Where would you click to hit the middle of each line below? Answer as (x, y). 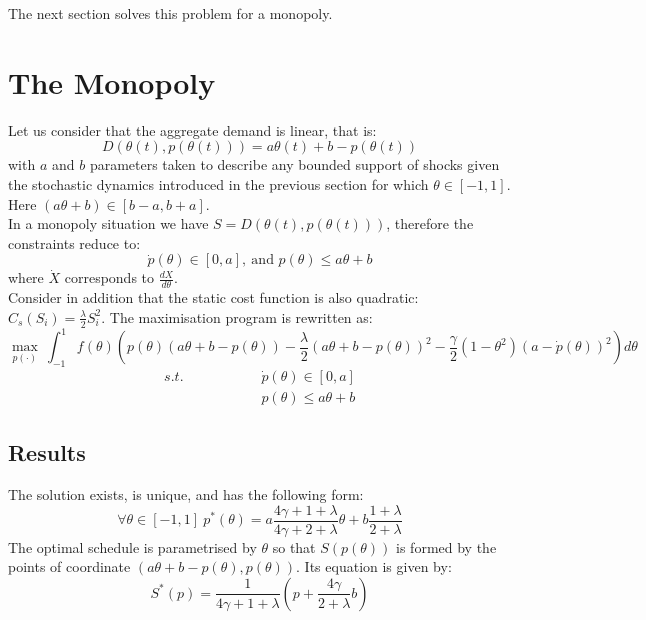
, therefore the (430, 223)
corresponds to (109, 277)
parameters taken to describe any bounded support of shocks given (294, 164)
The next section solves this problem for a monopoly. (170, 13)
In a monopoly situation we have (108, 223)
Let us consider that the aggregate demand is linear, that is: (192, 129)
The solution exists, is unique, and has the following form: (186, 494)
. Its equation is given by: (374, 566)
